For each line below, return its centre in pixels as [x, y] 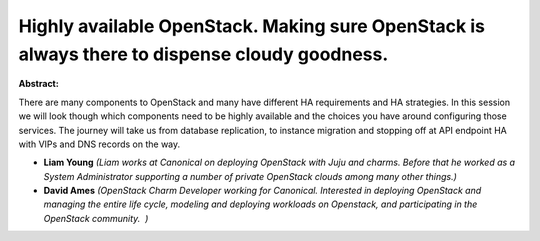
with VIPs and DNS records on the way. [99, 144]
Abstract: [38, 84]
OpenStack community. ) [96, 218]
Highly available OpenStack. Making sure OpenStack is [251, 26]
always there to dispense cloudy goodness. [203, 54]
